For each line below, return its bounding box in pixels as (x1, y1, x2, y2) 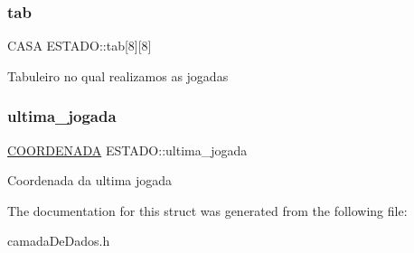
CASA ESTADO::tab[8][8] (7, 36, 152, 55)
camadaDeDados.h (7, 231, 110, 250)
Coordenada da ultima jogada (7, 171, 173, 190)
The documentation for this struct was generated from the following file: (7, 201, 408, 220)
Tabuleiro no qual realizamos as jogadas (7, 66, 229, 85)
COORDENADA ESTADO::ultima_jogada (7, 140, 248, 159)
